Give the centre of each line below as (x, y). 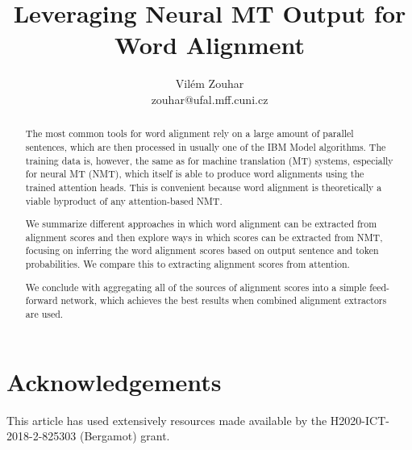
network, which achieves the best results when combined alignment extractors (224, 300)
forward (42, 300)
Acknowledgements (114, 381)
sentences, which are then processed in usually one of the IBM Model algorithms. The (206, 146)
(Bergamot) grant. (125, 436)
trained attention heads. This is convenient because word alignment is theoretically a (204, 187)
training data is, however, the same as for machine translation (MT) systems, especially (209, 160)
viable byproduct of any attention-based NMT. (124, 200)
